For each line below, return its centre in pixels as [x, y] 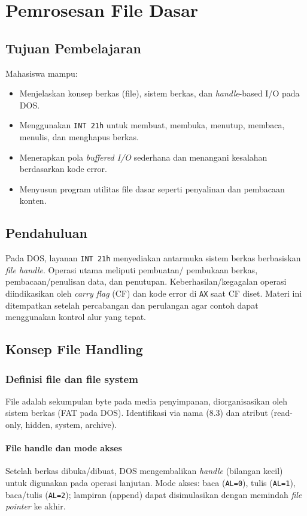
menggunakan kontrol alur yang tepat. [76, 317]
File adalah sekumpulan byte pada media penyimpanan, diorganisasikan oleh [147, 401]
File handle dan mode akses [64, 448]
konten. [33, 200]
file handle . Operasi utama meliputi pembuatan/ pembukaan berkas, [132, 269]
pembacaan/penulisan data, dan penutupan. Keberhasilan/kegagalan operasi [146, 281]
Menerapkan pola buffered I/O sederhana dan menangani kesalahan [143, 157]
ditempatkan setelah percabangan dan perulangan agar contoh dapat [132, 305]
